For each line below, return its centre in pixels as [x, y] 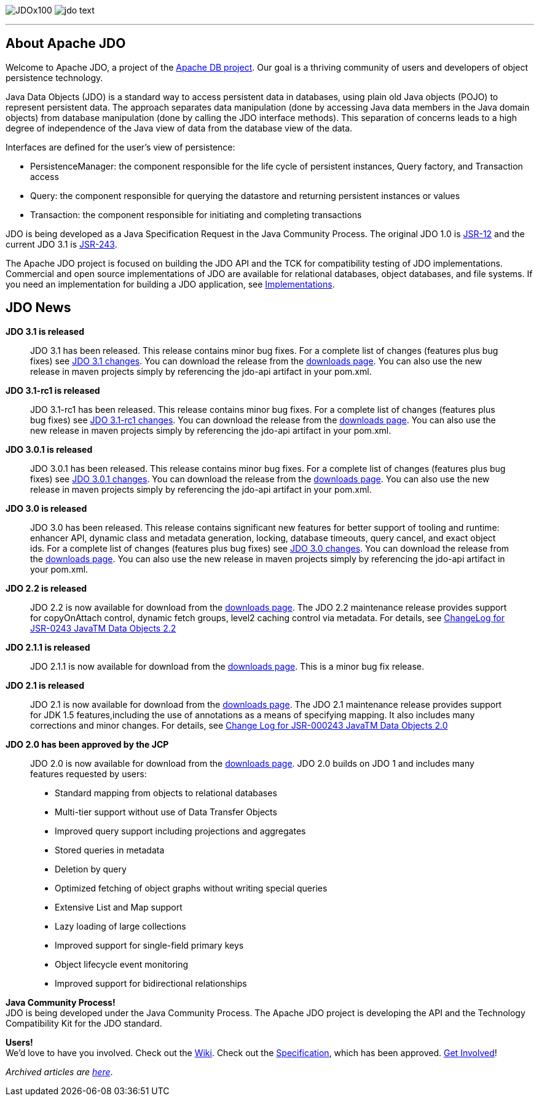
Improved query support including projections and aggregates [180, 831]
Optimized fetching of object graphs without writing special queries [191, 888]
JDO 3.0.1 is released [49, 449]
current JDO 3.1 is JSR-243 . [61, 244]
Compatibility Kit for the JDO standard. [84, 1023]
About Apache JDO [66, 44]
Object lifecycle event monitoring [122, 964]
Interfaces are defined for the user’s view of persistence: [120, 147]
